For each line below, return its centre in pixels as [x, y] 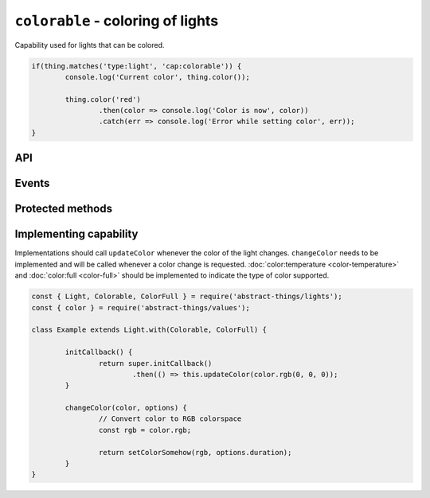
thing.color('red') [103, 99]
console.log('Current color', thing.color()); [157, 77]
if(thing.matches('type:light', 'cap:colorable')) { [137, 66]
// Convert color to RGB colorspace [170, 419]
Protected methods [64, 209]
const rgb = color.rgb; [145, 430]
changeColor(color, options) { [126, 408]
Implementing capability [76, 234]
